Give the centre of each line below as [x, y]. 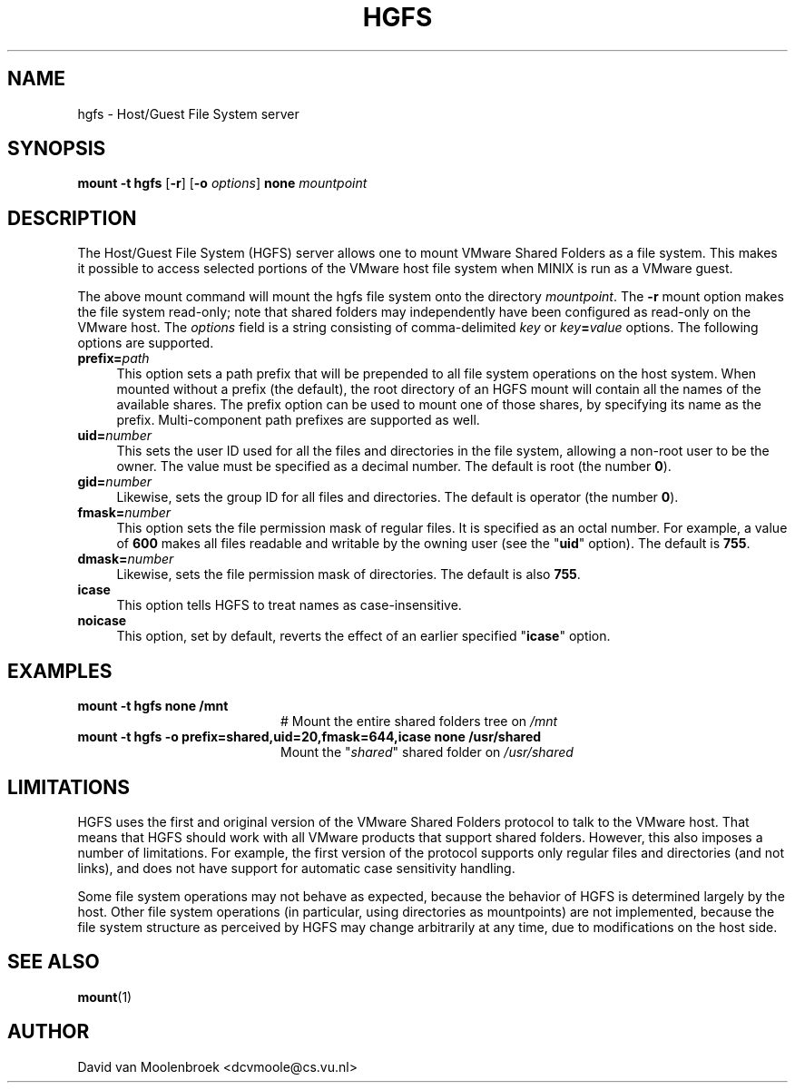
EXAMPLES [60, 671]
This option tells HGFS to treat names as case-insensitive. [289, 605]
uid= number [114, 436]
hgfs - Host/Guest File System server [188, 113]
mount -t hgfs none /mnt [153, 706]
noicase [102, 621]
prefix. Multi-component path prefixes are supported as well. [298, 420]
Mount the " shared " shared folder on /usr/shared [427, 752]
